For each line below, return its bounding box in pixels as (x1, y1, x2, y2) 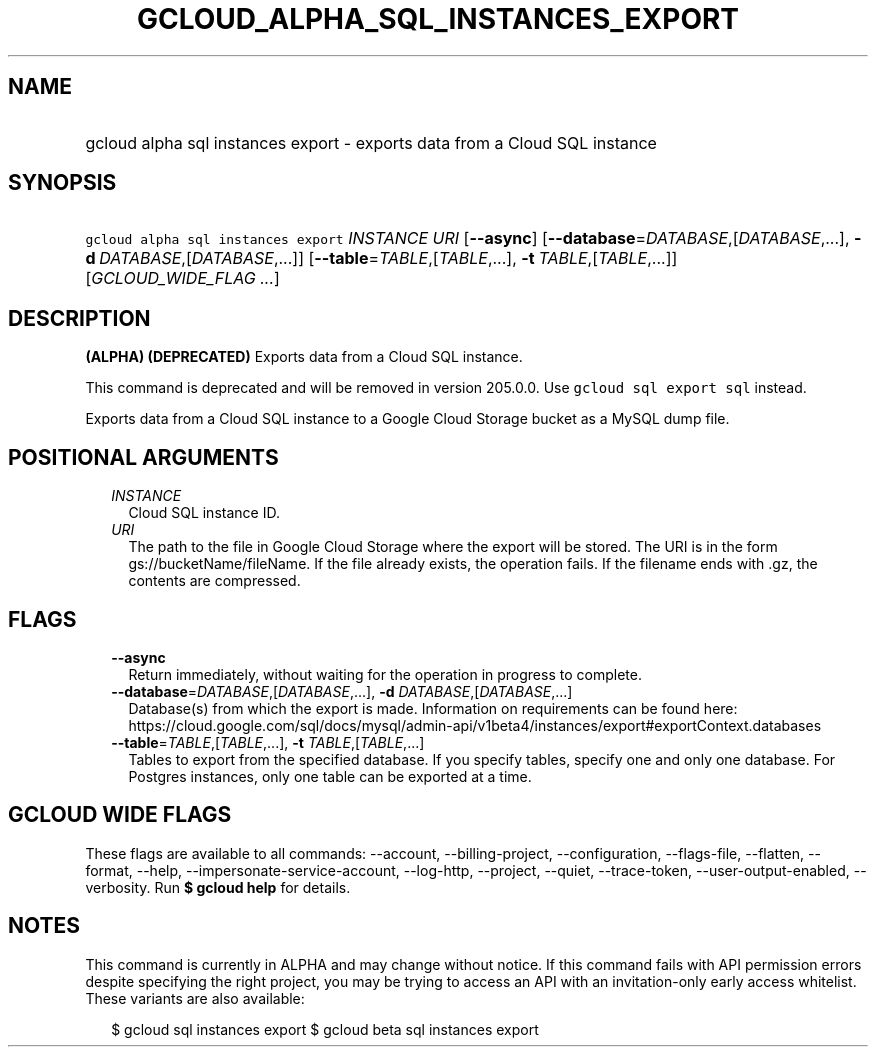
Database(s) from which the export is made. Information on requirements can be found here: (128, 699, 738, 717)
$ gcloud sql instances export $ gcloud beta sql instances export (111, 1020, 539, 1038)
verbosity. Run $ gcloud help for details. (85, 878, 351, 896)
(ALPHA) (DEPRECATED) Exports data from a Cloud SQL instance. (85, 348, 523, 366)
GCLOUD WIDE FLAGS (8, 802, 232, 828)
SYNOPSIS (8, 170, 117, 196)
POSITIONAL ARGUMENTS (8, 444, 279, 470)
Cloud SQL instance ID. (128, 504, 280, 522)
